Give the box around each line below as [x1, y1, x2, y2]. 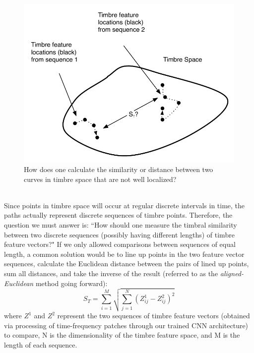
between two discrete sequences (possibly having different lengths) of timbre [4, 229, 235, 239]
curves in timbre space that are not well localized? [24, 174, 177, 184]
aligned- [220, 268, 244, 279]
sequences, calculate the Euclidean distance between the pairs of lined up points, [4, 258, 249, 269]
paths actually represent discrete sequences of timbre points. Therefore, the [4, 210, 233, 220]
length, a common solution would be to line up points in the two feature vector [4, 248, 245, 259]
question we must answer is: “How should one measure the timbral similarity [4, 220, 237, 230]
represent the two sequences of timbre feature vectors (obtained [57, 310, 250, 321]
